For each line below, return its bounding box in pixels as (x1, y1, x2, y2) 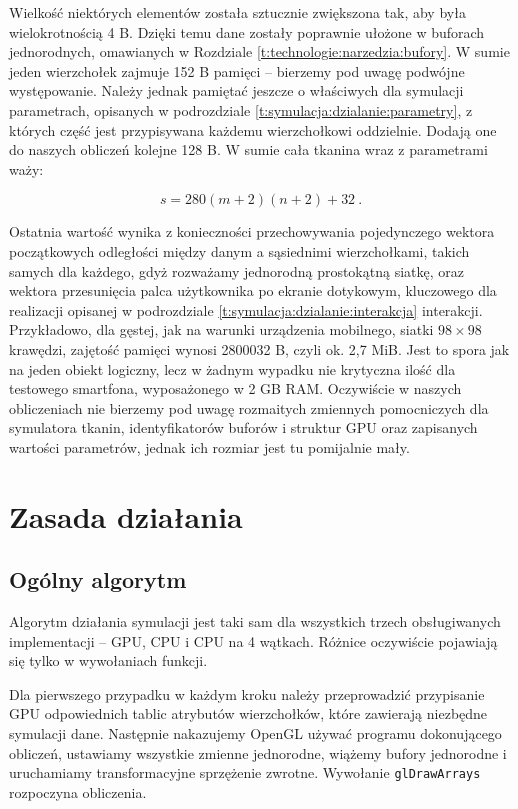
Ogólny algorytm (9, 564, 187, 595)
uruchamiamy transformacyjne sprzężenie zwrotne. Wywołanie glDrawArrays (9, 762, 481, 783)
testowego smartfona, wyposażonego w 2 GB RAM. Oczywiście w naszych (9, 378, 462, 399)
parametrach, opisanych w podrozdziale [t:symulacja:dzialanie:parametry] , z (9, 99, 473, 120)
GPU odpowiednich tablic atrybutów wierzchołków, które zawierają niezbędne (9, 703, 488, 724)
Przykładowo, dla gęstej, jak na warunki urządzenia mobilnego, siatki (9, 319, 434, 340)
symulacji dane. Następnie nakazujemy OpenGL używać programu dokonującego (9, 723, 502, 744)
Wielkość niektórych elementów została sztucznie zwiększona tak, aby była (9, 2, 466, 22)
